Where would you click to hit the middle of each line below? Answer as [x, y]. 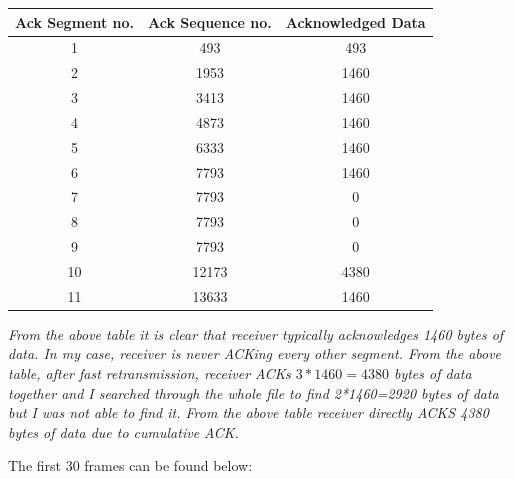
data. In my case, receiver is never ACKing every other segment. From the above [255, 353]
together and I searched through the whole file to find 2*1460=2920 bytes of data [253, 392]
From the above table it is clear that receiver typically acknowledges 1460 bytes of [256, 333]
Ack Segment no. [75, 21]
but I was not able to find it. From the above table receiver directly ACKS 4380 [248, 412]
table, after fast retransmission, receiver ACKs [149, 373]
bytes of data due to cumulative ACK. [123, 431]
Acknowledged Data [355, 21]
